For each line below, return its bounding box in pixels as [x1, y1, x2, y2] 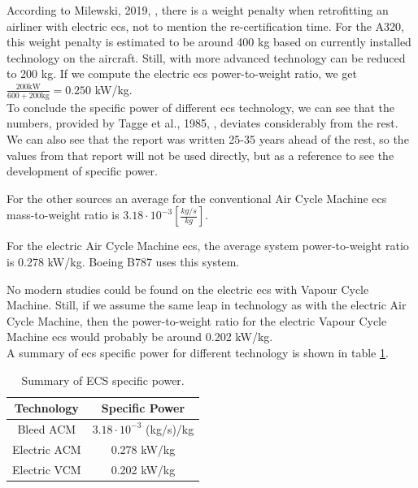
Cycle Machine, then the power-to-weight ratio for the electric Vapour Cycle [7, 312, 387, 329]
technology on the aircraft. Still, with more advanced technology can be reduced [7, 49, 406, 66]
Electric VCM [12, 460, 81, 477]
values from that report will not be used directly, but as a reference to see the [7, 146, 394, 163]
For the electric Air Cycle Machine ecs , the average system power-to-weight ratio [7, 237, 409, 254]
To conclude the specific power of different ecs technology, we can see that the [7, 98, 395, 115]
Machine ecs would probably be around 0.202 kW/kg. [7, 328, 273, 345]
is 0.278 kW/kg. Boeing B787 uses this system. [7, 253, 240, 270]
